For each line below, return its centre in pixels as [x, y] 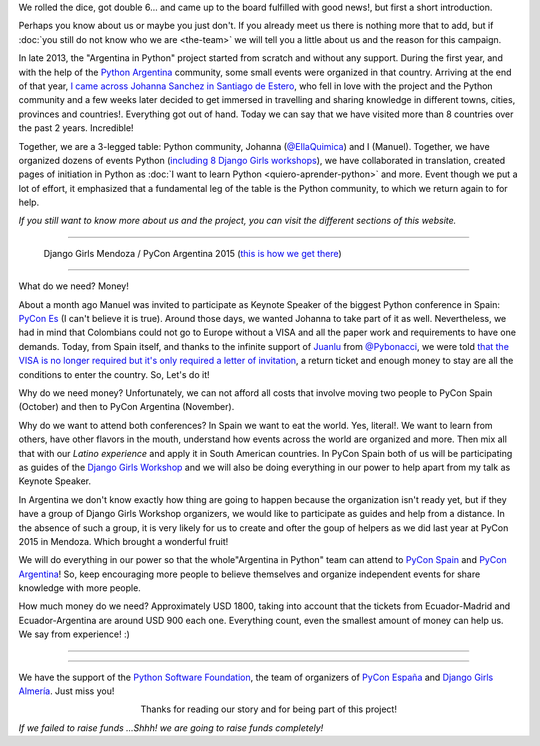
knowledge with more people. [80, 588]
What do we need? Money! [74, 286]
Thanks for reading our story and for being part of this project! [268, 709]
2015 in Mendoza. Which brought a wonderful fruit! [123, 541]
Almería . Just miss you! [66, 691]
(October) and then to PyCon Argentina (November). [126, 407]
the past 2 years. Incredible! [76, 128]
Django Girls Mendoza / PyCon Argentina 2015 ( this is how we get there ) [192, 253]
